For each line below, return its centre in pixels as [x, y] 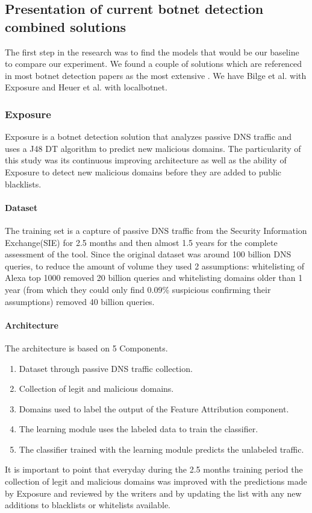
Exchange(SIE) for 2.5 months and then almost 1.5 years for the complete [141, 242]
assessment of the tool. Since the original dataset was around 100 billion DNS [148, 254]
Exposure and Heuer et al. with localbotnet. [86, 87]
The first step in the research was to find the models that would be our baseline [152, 52]
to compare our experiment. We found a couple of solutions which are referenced [154, 64]
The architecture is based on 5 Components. [86, 348]
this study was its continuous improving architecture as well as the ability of [146, 160]
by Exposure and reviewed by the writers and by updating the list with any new [153, 493]
